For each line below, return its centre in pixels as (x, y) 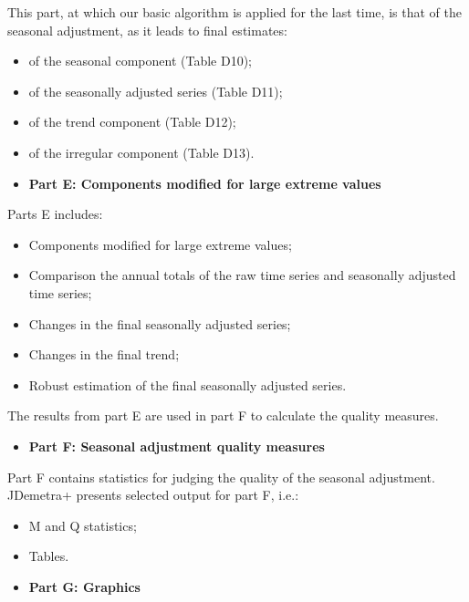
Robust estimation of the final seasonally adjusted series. (188, 384)
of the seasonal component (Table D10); (140, 61)
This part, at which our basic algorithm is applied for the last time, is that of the (234, 12)
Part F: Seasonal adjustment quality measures (177, 446)
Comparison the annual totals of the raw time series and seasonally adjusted (242, 275)
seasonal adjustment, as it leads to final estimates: (147, 30)
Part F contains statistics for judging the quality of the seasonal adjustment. (221, 477)
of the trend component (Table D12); (132, 122)
